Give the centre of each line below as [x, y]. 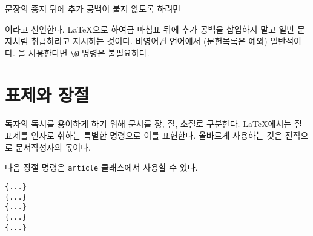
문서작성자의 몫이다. [53, 147]
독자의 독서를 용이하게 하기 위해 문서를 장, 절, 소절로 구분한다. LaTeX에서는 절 [153, 123]
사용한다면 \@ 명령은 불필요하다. [89, 52]
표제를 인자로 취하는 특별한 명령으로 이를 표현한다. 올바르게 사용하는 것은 [144, 135]
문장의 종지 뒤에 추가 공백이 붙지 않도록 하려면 [93, 8]
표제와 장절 [47, 94]
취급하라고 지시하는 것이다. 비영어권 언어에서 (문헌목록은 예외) [149, 41]
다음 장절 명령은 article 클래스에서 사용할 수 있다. [101, 167]
